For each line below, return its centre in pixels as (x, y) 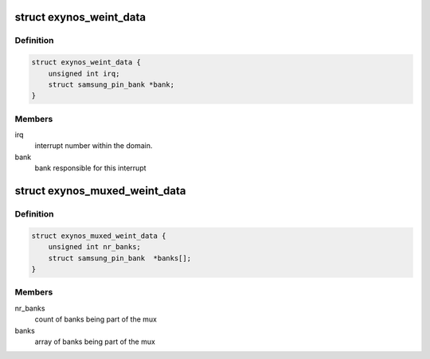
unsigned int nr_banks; (94, 247)
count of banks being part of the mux (96, 319)
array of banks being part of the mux (95, 341)
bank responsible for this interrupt (90, 168)
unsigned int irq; (84, 73)
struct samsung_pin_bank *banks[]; (119, 258)
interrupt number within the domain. (94, 146)
